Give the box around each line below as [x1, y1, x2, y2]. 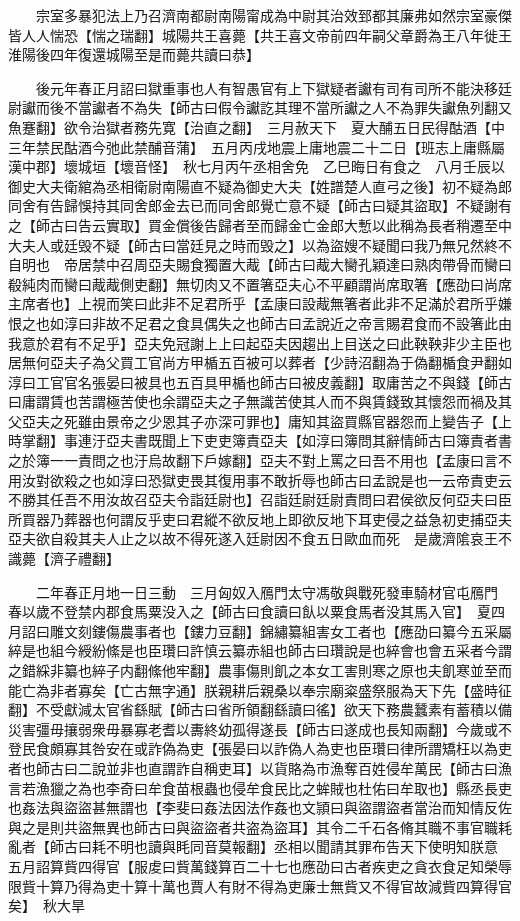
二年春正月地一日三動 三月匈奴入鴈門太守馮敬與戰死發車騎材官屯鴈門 [35, 581, 498, 602]
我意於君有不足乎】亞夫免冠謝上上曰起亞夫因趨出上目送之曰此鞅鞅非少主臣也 [8, 332, 512, 353]
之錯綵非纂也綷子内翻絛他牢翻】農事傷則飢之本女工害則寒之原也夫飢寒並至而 [8, 660, 512, 680]
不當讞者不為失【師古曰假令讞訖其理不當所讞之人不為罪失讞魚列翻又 [63, 97, 512, 118]
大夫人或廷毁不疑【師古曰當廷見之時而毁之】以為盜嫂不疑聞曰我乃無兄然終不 [8, 234, 512, 255]
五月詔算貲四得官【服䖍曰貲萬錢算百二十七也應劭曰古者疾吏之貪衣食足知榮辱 [8, 855, 512, 876]
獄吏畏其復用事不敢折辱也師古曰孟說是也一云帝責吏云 [161, 469, 512, 490]
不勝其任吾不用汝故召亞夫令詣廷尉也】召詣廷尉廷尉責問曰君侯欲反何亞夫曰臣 [8, 489, 512, 510]
